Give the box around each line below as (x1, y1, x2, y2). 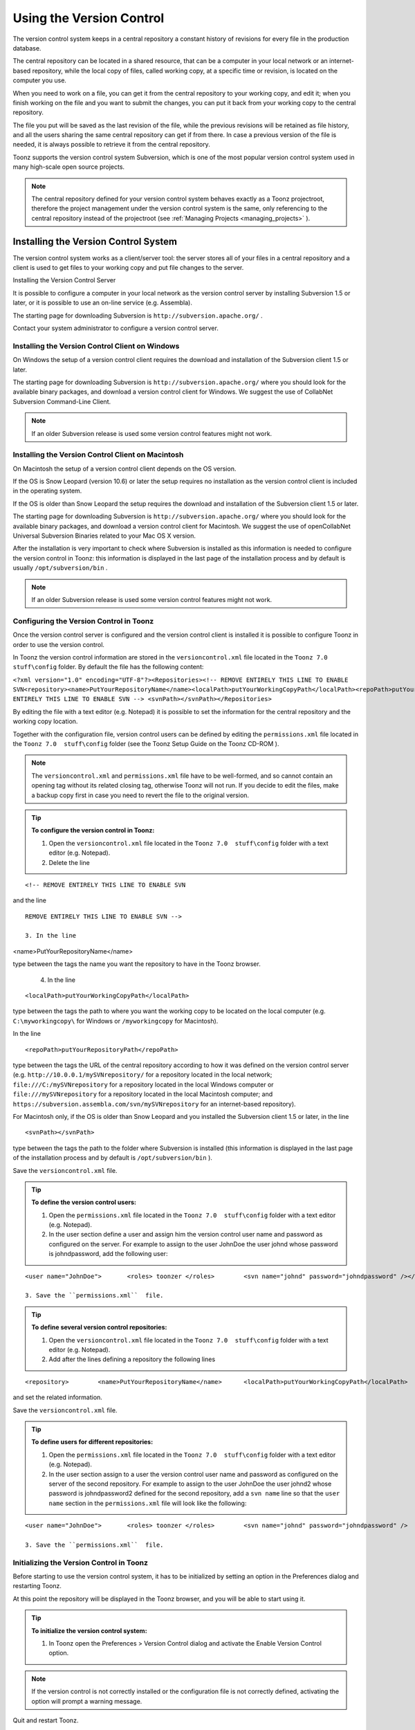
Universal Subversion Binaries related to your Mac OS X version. (12, 531, 196, 540)
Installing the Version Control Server (12, 276, 116, 284)
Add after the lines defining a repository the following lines (48, 1355, 216, 1363)
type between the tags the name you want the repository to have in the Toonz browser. (12, 960, 261, 968)
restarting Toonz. (12, 1582, 62, 1590)
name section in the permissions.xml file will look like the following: (48, 1499, 247, 1507)
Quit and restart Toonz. (12, 1716, 79, 1724)
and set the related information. (12, 1393, 103, 1401)
